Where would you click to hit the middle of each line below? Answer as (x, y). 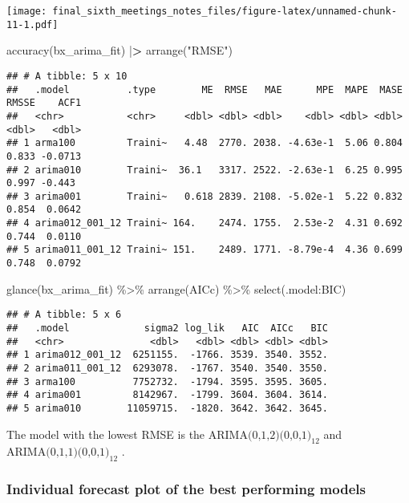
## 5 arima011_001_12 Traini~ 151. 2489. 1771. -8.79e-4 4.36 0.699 (204, 250)
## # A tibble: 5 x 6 (64, 315)
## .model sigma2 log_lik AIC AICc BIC (167, 328)
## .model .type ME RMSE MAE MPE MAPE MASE (204, 89)
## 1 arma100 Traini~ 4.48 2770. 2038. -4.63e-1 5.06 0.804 (204, 143)
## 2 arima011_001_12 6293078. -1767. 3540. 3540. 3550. (167, 368)
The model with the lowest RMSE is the (106, 434)
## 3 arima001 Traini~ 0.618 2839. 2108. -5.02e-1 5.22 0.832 (204, 196)
